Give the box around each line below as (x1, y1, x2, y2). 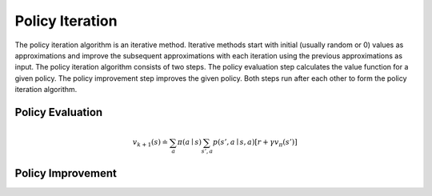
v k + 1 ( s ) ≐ (132, 138, 169, 149)
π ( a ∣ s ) (177, 138, 202, 147)
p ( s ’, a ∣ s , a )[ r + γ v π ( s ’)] (212, 138, 298, 149)
